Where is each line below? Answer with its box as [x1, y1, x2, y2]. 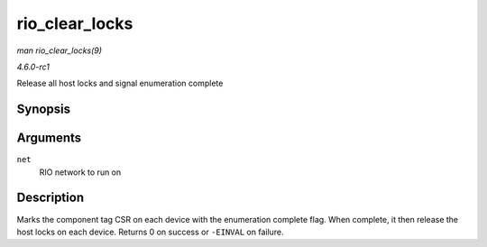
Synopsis [16, 102, 71, 117]
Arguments [16, 131, 82, 146]
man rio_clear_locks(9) [16, 45, 103, 56]
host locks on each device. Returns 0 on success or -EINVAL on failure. [16, 226, 284, 237]
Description [16, 190, 85, 206]
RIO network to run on [39, 167, 122, 178]
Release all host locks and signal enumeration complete [16, 78, 224, 89]
